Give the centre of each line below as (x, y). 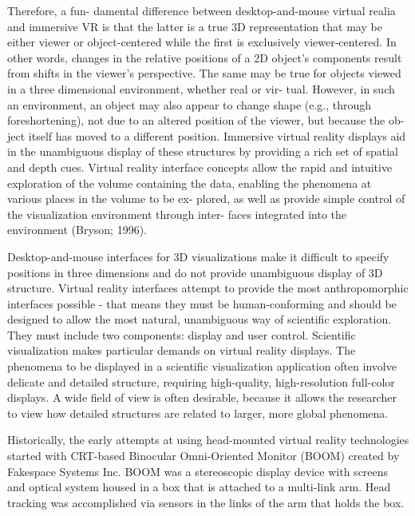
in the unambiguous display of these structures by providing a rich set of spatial (203, 151)
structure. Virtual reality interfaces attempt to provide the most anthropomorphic (208, 288)
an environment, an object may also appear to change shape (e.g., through (190, 104)
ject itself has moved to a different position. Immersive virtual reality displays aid (207, 135)
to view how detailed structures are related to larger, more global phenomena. (198, 413)
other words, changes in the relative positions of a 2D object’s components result (205, 57)
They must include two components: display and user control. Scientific (182, 334)
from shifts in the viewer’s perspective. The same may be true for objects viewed (204, 73)
